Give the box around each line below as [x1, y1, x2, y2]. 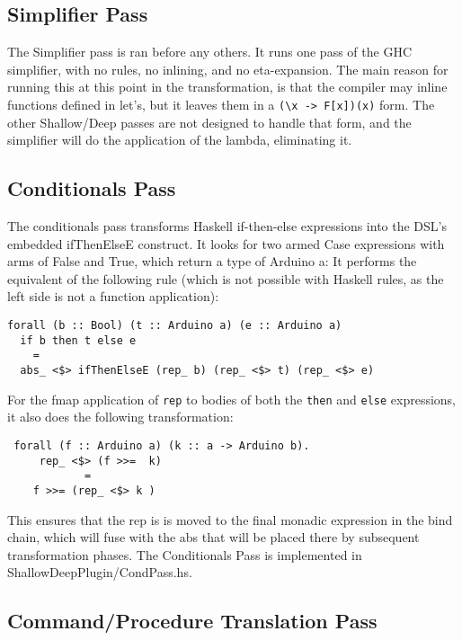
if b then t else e [20, 333, 137, 347]
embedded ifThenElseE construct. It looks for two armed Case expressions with [7, 234, 445, 253]
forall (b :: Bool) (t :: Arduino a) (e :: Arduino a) [7, 319, 342, 332]
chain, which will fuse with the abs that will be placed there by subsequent [7, 528, 420, 547]
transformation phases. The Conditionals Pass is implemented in [7, 545, 362, 564]
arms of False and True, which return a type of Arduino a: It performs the [7, 252, 417, 271]
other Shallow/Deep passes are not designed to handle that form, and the [7, 112, 412, 131]
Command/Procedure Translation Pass [7, 607, 378, 635]
